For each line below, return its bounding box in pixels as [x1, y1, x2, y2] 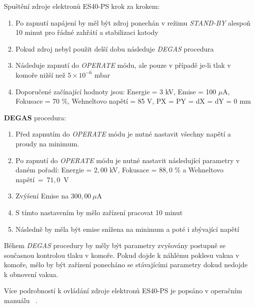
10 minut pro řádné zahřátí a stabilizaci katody [15, 27, 159, 37]
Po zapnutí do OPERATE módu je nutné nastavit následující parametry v [15, 155, 240, 165]
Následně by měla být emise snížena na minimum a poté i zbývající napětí [15, 223, 239, 234]
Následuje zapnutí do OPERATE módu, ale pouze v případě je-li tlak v [15, 60, 231, 70]
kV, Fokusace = [110, 165, 157, 175]
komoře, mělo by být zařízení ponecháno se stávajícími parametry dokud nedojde [4, 259, 248, 270]
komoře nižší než [15, 69, 66, 80]
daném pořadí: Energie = [15, 165, 92, 175]
